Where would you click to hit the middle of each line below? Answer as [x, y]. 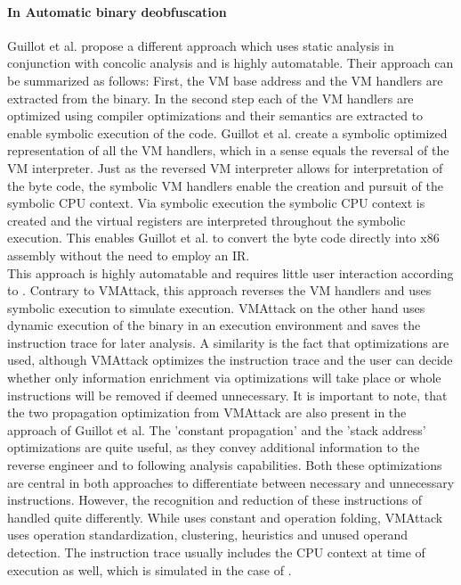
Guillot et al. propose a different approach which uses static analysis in [201, 45]
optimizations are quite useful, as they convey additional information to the [214, 447]
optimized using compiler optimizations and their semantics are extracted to [215, 115]
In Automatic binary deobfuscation [117, 11]
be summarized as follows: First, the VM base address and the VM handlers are [225, 80]
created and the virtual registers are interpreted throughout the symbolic [206, 220]
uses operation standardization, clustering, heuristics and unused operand [207, 535]
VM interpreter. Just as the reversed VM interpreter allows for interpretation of [225, 167]
